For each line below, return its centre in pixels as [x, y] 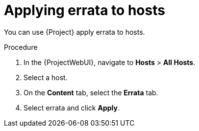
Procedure [21, 47]
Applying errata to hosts [85, 10]
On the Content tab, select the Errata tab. [91, 92]
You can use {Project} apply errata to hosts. [75, 32]
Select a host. [46, 77]
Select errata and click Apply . [72, 108]
